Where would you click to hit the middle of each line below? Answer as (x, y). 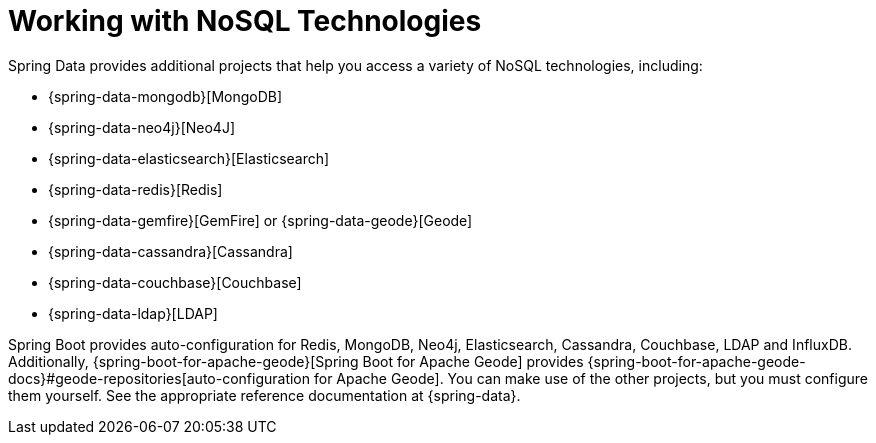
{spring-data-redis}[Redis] (135, 189)
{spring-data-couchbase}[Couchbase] (175, 282)
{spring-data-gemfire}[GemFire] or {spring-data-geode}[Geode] (260, 220)
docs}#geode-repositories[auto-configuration (159, 378)
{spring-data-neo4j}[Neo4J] (141, 127)
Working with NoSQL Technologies (245, 21)
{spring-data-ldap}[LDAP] (133, 313)
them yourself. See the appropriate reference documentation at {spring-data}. (264, 395)
